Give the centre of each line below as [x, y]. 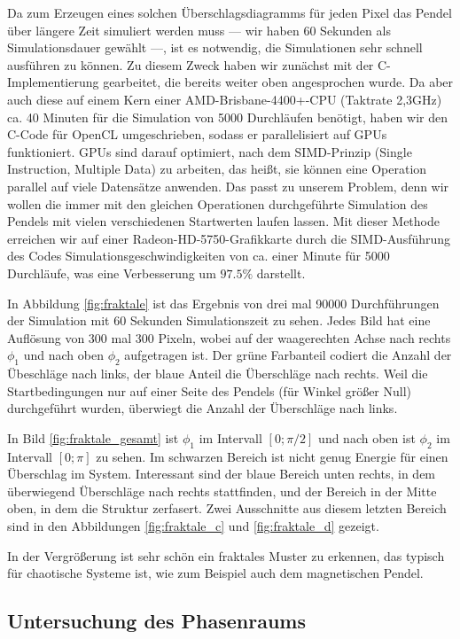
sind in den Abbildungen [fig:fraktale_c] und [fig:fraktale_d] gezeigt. [193, 526]
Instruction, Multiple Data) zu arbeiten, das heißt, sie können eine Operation [217, 169]
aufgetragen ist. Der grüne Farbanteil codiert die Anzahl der [288, 355]
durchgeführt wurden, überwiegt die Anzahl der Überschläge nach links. [203, 408]
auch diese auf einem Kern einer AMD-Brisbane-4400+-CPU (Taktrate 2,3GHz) [225, 99]
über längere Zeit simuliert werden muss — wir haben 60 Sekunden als [199, 30]
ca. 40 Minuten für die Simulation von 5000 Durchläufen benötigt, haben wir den [227, 117]
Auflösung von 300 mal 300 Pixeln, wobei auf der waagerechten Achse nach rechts [229, 337]
